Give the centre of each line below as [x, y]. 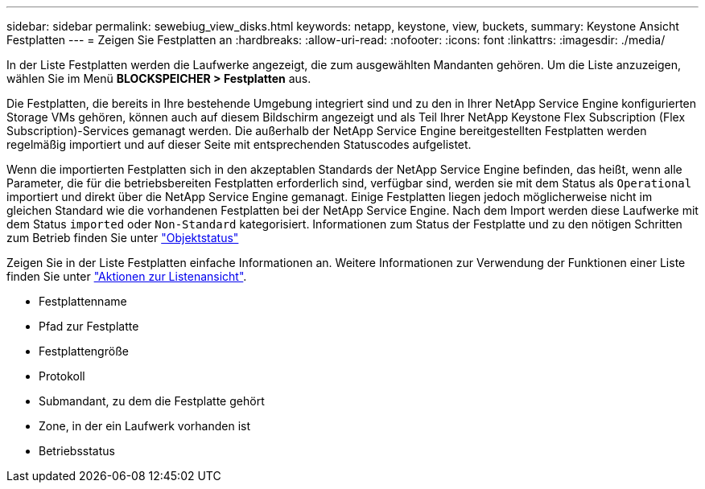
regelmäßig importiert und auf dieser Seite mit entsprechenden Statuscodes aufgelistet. [239, 144]
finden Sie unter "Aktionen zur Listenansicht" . [127, 276]
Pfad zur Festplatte [89, 326]
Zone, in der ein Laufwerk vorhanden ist [145, 426]
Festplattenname [83, 301]
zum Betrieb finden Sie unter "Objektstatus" [123, 238]
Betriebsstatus [77, 451]
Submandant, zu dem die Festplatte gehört [152, 401]
